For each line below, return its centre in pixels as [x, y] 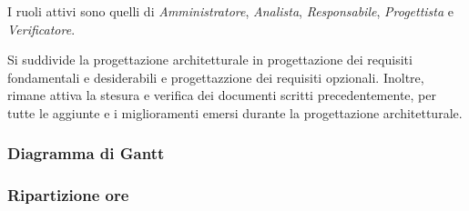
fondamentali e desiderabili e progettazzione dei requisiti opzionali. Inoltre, [216, 77]
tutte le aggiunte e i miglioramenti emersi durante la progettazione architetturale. [235, 112]
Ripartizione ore [68, 195]
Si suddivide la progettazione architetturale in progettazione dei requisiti [210, 60]
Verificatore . [41, 29]
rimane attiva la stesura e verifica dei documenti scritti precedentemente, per [222, 95]
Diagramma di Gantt [86, 153]
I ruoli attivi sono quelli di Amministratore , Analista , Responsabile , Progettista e [231, 11]
